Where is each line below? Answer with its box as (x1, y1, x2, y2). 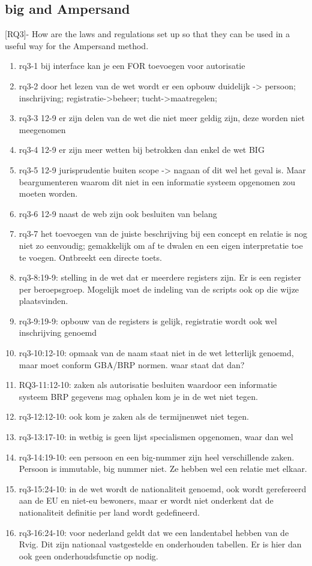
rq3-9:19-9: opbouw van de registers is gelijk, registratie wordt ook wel (19, 314, 277, 327)
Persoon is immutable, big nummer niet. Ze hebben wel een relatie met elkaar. (19, 462, 307, 475)
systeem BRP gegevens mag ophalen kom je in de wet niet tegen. (19, 390, 258, 402)
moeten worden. (19, 187, 78, 200)
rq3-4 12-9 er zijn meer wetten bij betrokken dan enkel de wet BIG (19, 143, 265, 156)
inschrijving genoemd (19, 326, 97, 339)
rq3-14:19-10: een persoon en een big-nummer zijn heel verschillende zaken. (19, 450, 295, 463)
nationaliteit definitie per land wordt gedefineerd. (19, 506, 200, 519)
